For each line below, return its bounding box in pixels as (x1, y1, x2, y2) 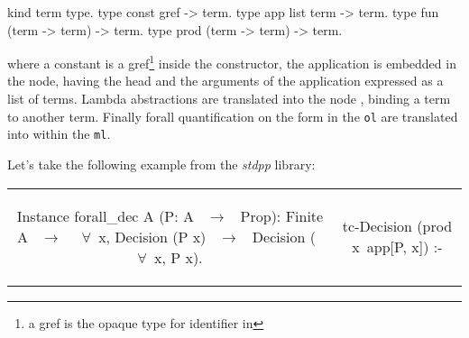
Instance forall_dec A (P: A (16, 205, 195, 226)
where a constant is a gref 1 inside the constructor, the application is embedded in (7, 51, 456, 72)
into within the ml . (7, 124, 111, 143)
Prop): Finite (240, 205, 324, 226)
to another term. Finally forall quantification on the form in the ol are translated (7, 106, 458, 125)
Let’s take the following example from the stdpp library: (7, 154, 316, 173)
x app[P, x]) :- (352, 236, 443, 258)
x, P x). (153, 246, 203, 268)
